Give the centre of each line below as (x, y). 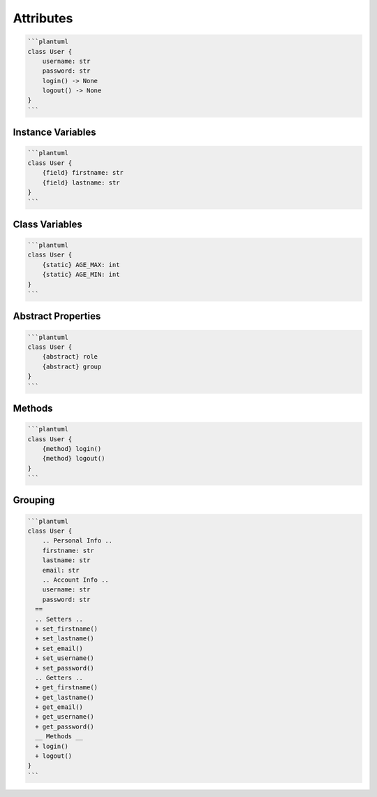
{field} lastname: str (81, 182)
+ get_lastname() (65, 697)
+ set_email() (59, 648)
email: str (61, 570)
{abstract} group (72, 366)
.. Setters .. (59, 619)
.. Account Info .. (76, 580)
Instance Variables (54, 132)
